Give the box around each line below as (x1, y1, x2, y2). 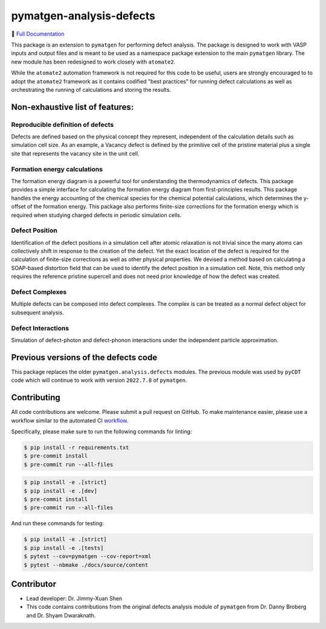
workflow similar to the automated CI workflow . (11, 417, 129, 424)
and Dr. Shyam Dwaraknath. (26, 611, 96, 619)
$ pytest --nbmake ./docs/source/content (24, 561, 149, 568)
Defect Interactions (11, 324, 69, 332)
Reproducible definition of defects (11, 120, 114, 129)
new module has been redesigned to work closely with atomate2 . (11, 58, 176, 65)
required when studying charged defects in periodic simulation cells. (11, 211, 182, 219)
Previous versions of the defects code (11, 352, 158, 363)
